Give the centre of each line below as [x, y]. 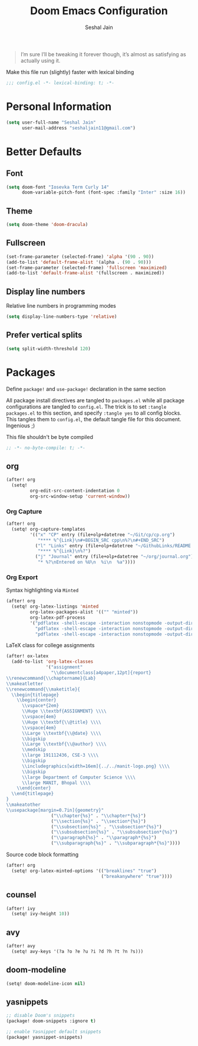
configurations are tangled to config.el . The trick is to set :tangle [86, 406]
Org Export [22, 577]
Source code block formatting [42, 855]
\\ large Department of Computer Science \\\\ [78, 777]
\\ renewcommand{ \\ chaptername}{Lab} [51, 678]
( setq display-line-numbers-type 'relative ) [62, 317]
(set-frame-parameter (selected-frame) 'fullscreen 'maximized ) [87, 267]
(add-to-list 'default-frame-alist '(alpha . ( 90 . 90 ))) [79, 262]
